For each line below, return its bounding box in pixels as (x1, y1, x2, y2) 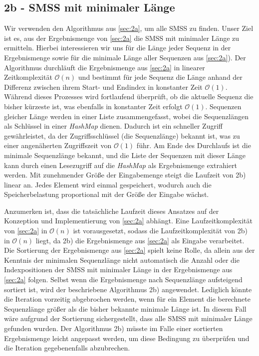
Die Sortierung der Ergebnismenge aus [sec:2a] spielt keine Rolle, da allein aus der (4, 245, 255, 255)
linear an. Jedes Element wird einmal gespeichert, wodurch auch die (4, 179, 212, 189)
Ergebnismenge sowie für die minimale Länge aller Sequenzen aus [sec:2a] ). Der (4, 52, 246, 62)
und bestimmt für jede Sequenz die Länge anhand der (78, 72, 243, 82)
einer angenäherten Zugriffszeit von (4, 140, 112, 151)
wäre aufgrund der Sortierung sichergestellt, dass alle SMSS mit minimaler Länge (4, 313, 253, 324)
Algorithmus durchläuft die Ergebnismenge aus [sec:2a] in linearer (4, 62, 205, 72)
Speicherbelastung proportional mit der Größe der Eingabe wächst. (4, 189, 209, 199)
